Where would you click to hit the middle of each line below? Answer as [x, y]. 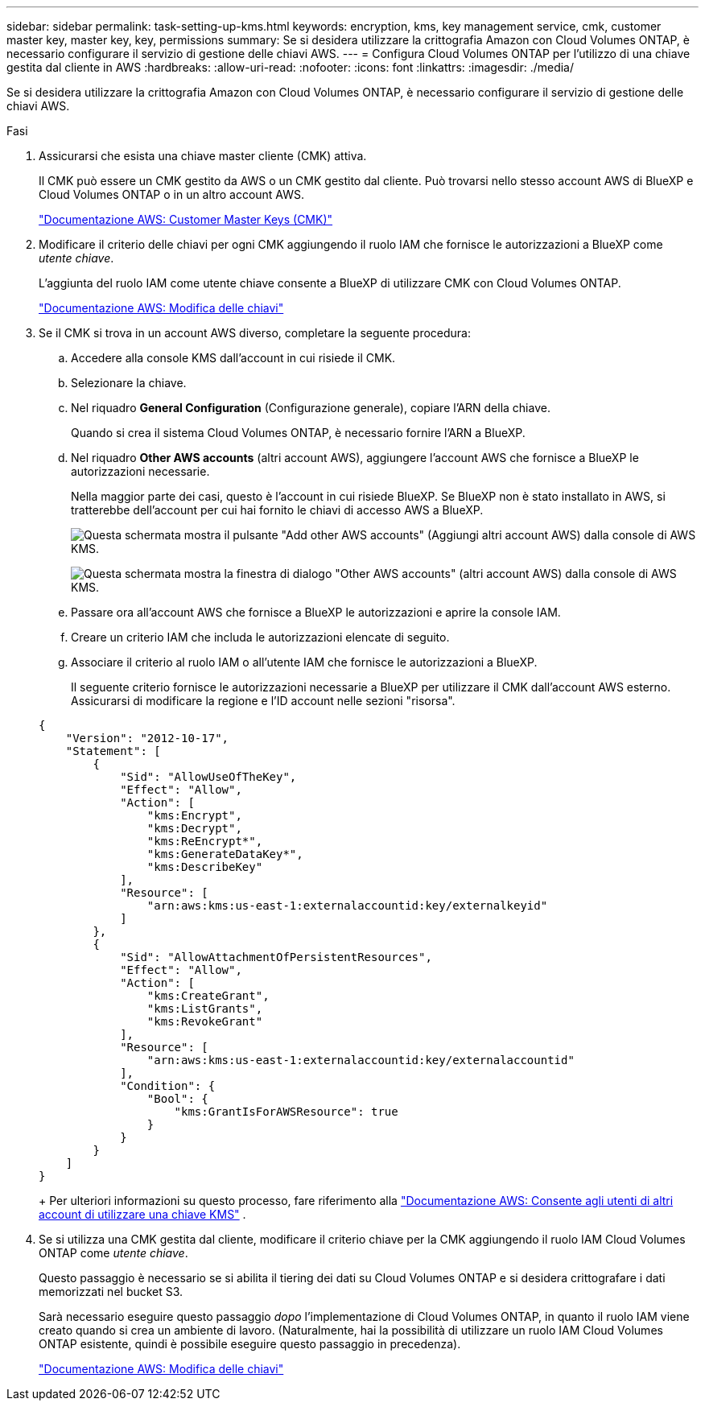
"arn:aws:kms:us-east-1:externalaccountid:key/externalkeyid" [347, 906]
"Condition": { [168, 1086]
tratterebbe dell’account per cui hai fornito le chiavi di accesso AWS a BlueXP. [277, 510]
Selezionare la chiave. [129, 383]
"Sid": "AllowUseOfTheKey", [208, 777]
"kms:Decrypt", [194, 828]
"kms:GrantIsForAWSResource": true [286, 1112]
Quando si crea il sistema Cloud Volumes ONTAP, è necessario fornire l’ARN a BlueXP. [298, 433]
